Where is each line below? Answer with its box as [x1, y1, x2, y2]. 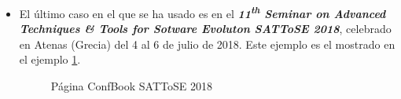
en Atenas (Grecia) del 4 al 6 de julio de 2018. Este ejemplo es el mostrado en [19, 35, 395, 52]
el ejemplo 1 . [19, 51, 81, 68]
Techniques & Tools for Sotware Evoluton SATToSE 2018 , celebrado [19, 20, 392, 37]
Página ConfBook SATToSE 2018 [50, 78, 212, 94]
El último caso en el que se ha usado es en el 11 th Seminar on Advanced [19, 3, 386, 21]
